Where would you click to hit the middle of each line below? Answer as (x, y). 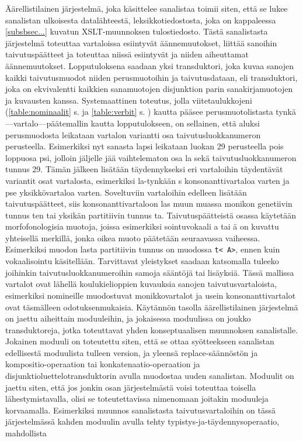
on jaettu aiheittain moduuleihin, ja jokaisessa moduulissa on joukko (128, 318)
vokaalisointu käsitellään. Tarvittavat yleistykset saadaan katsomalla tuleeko (142, 261)
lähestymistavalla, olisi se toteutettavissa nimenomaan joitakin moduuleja (137, 399)
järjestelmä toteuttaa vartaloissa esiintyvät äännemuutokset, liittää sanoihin (141, 42)
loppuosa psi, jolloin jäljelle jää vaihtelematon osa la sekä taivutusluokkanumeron (151, 157)
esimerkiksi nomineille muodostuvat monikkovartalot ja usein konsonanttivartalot (151, 295)
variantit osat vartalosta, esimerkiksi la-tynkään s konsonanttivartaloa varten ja (147, 180)
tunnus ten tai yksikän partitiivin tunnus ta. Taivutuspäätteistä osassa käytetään (151, 215)
